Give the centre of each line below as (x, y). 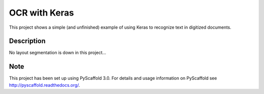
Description (27, 41)
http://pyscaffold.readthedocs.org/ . (44, 85)
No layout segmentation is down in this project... (58, 53)
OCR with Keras (42, 13)
